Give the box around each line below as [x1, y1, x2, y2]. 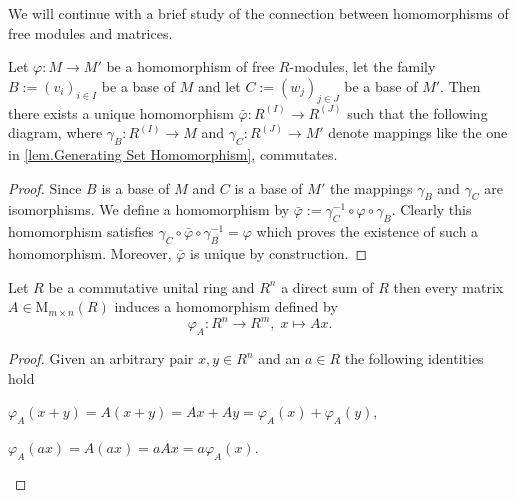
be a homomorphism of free [106, 56, 275, 77]
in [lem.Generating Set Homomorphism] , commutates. [8, 143, 338, 164]
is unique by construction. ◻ [190, 242, 368, 263]
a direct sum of [281, 276, 374, 297]
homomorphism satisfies [8, 221, 154, 242]
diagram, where [8, 122, 103, 143]
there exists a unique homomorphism [8, 102, 234, 123]
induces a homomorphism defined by [114, 296, 338, 317]
